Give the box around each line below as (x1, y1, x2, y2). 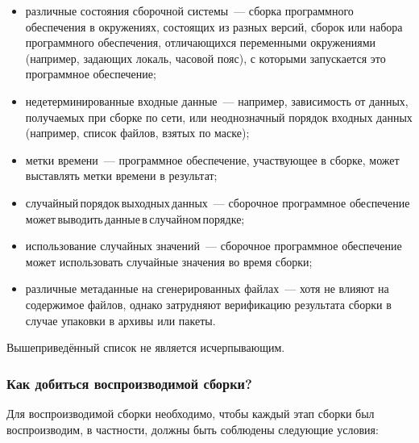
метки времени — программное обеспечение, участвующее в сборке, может (25, 151, 400, 168)
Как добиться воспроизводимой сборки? (6, 373, 252, 393)
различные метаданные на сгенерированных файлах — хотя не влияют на (25, 280, 389, 297)
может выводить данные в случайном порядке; (25, 210, 245, 227)
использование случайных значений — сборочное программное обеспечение (25, 237, 402, 254)
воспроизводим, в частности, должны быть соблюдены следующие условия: (6, 420, 379, 437)
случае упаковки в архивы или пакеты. (25, 311, 216, 328)
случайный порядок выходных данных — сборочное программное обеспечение (25, 194, 410, 211)
